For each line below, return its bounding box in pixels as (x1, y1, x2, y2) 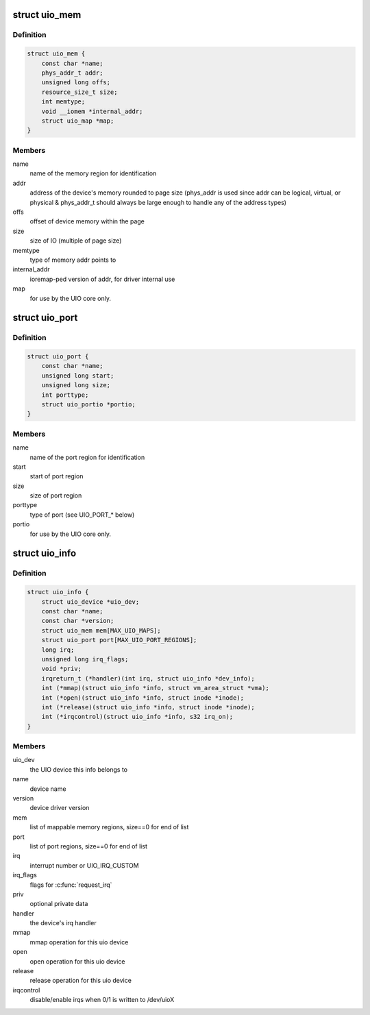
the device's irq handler (29, 919, 97, 927)
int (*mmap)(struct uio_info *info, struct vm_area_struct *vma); (41, 684, 270, 692)
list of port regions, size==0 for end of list (29, 842, 147, 850)
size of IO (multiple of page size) (29, 236, 122, 245)
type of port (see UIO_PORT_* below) (29, 511, 135, 519)
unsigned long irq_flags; (41, 655, 129, 663)
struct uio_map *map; (41, 117, 114, 125)
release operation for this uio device (29, 977, 132, 985)
